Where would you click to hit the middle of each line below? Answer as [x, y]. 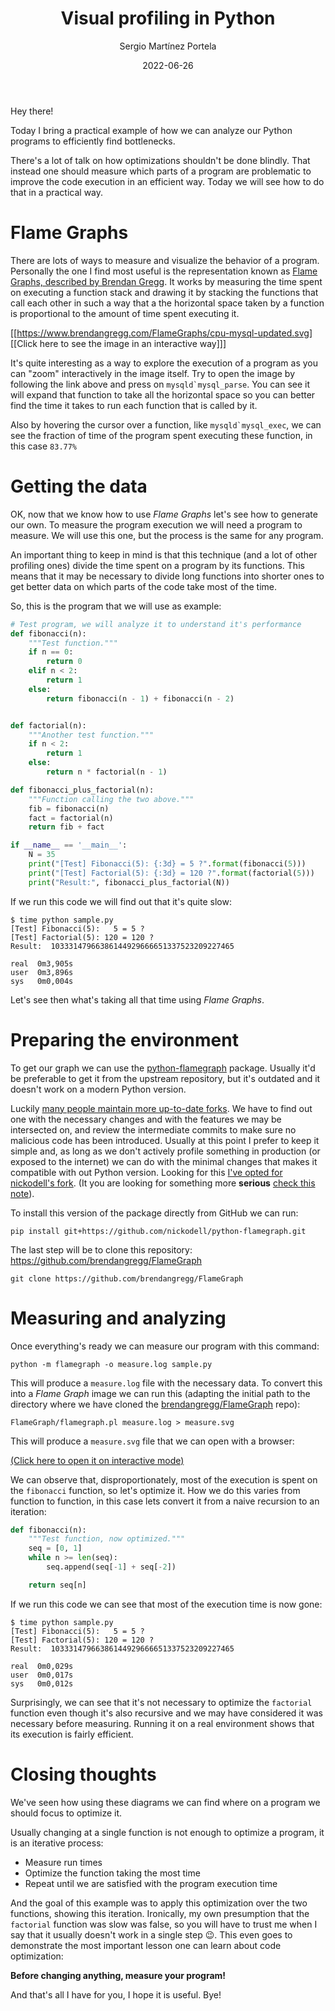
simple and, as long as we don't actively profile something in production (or [165, 1151]
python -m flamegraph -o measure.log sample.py [111, 1364]
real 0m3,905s [42, 963]
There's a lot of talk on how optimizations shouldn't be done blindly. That [160, 160]
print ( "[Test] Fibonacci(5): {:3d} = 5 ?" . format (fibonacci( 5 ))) [167, 864]
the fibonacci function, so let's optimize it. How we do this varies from [155, 1490]
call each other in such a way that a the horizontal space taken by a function [167, 303]
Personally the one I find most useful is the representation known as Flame [164, 271]
